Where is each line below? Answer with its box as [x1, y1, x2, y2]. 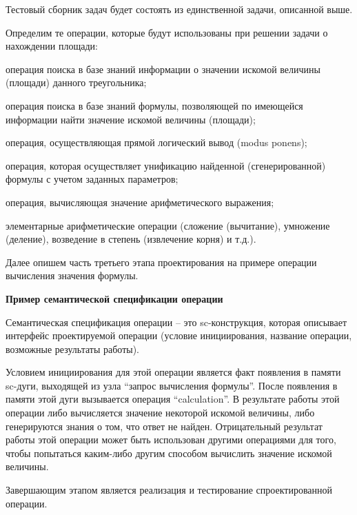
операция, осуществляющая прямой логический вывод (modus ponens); [6, 135, 307, 150]
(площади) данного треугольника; [6, 75, 147, 90]
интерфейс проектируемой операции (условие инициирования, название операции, [6, 328, 352, 343]
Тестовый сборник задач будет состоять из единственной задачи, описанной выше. [6, 2, 353, 16]
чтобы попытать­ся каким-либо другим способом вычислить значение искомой [6, 445, 332, 460]
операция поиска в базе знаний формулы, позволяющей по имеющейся [6, 98, 303, 112]
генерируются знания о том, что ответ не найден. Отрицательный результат [6, 418, 323, 433]
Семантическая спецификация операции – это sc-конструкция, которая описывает [6, 314, 347, 329]
